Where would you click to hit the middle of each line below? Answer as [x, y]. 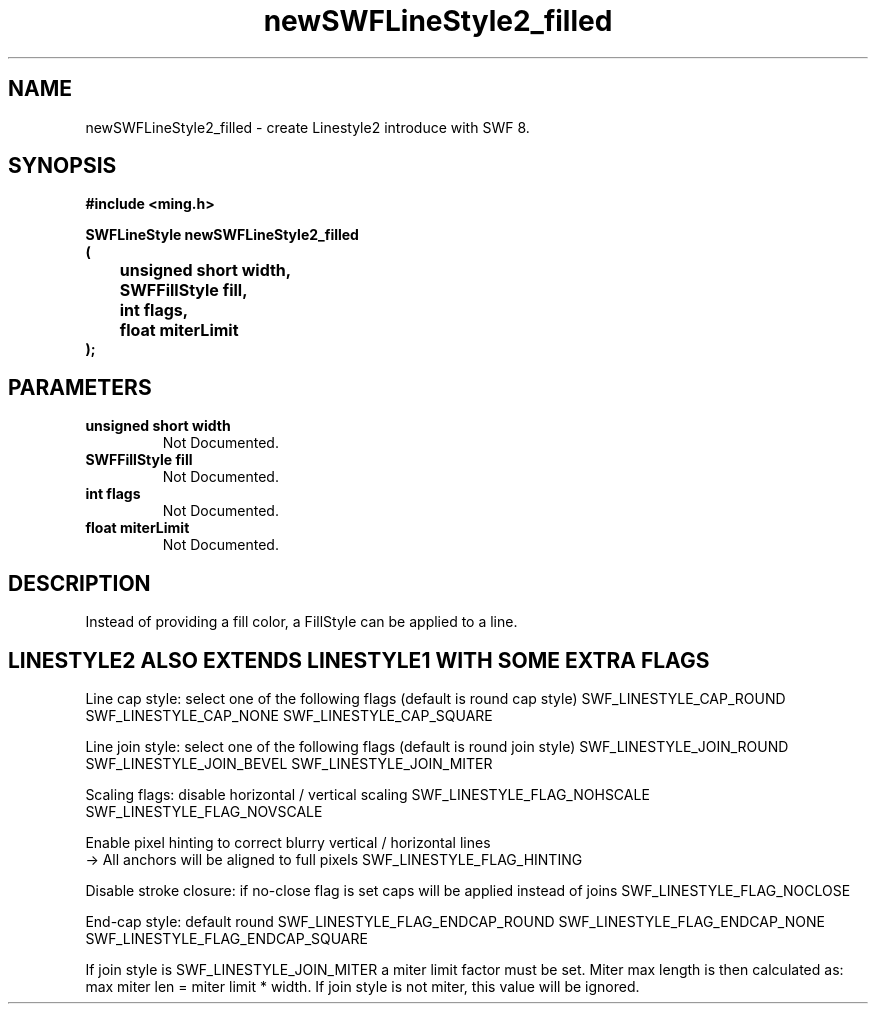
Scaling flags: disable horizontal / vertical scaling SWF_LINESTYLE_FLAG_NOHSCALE [367, 794]
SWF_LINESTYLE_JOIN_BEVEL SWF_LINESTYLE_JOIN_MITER [289, 763]
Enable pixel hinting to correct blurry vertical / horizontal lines [288, 842]
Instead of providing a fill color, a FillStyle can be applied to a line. [301, 622]
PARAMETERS [80, 387]
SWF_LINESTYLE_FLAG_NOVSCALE [204, 811]
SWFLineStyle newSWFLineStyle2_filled [222, 235]
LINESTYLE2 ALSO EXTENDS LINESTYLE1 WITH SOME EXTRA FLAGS [359, 660]
